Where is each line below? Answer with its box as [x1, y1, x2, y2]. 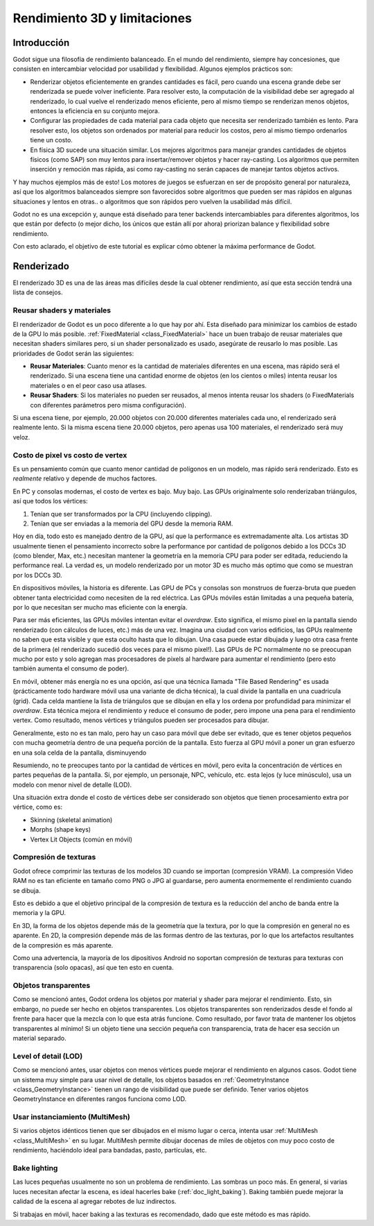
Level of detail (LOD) [12, 1051, 83, 1061]
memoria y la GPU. [12, 909, 66, 917]
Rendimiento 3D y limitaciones [12, 10, 192, 26]
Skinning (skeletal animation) [30, 816, 113, 824]
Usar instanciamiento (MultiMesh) [12, 1112, 131, 1122]
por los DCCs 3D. [12, 571, 62, 579]
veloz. [12, 433, 30, 441]
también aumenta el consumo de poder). [12, 664, 130, 673]
